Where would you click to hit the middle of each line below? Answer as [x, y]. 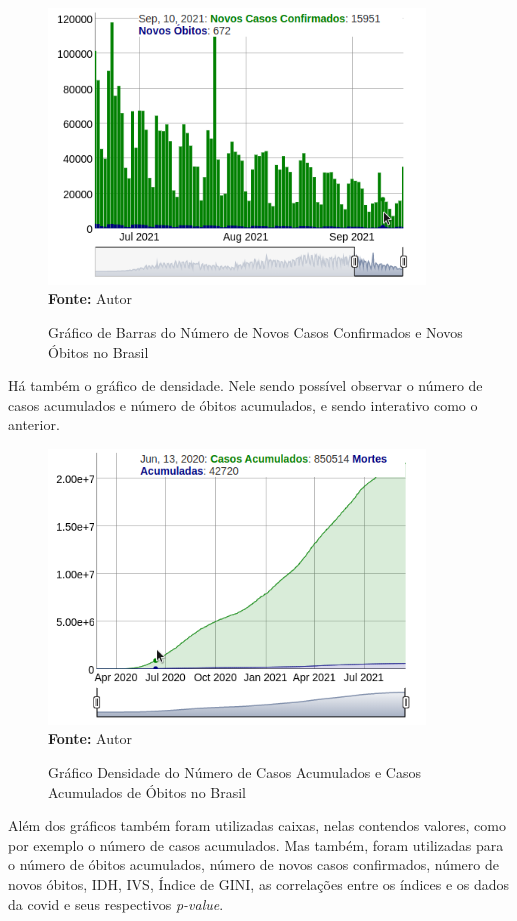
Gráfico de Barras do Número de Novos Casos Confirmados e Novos [255, 332]
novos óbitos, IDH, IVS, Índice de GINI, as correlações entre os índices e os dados [259, 884]
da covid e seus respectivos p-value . [116, 903]
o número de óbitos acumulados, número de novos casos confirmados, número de [253, 864]
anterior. [34, 424]
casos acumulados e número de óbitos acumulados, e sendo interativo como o [243, 404]
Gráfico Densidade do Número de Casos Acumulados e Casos [234, 772]
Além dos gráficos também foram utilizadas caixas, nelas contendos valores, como [257, 825]
